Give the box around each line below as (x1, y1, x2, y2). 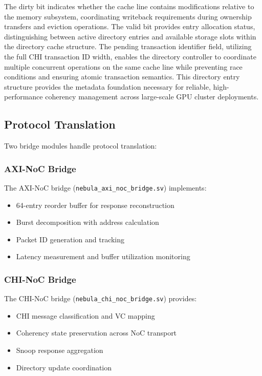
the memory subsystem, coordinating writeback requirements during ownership (4, 11, 252, 22)
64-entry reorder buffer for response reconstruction (16, 199, 174, 210)
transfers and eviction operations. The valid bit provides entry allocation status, (4, 21, 255, 32)
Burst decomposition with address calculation (16, 217, 159, 227)
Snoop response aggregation (16, 345, 103, 356)
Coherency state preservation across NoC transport (16, 327, 177, 338)
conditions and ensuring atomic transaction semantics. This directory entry (4, 71, 240, 82)
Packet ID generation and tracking (16, 234, 125, 244)
